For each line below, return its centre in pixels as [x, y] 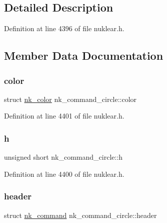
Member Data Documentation [84, 55]
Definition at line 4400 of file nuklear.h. [64, 174]
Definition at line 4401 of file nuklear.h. [64, 116]
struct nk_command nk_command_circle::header [80, 215]
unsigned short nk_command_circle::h [63, 157]
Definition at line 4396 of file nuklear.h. [64, 28]
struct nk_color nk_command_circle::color [70, 99]
